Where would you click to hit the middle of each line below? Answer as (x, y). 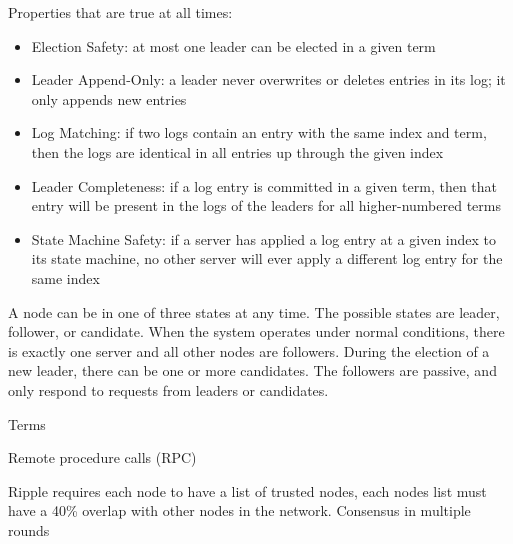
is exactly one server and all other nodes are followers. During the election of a (249, 350)
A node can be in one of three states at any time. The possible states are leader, (254, 311)
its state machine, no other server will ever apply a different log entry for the (267, 258)
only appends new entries (109, 98)
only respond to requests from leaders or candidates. (168, 389)
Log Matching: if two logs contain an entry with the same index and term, (259, 132)
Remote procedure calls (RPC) (102, 457)
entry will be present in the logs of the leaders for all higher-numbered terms (266, 205)
